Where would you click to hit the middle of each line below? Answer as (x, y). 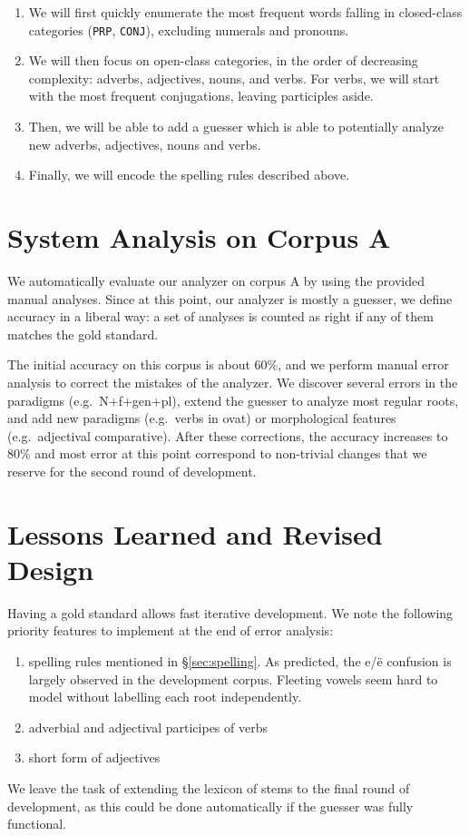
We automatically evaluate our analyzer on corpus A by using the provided (216, 280)
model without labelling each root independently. (165, 697)
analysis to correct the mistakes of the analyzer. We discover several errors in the (233, 382)
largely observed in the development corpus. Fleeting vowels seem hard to (233, 679)
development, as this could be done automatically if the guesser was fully (210, 806)
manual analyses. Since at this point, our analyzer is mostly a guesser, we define (230, 298)
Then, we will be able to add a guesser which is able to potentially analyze (236, 127)
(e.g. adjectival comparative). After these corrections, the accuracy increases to (228, 435)
